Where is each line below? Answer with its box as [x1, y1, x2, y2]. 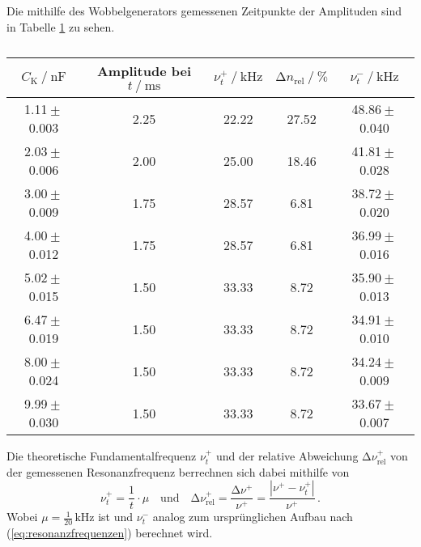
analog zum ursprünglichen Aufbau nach [152, 508, 353, 525]
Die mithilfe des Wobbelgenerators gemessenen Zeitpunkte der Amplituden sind [6, 2, 402, 19]
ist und [98, 508, 134, 525]
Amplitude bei [96, 61, 192, 81]
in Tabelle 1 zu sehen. [6, 18, 115, 35]
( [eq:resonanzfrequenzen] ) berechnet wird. [6, 524, 213, 541]
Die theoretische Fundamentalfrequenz [6, 447, 197, 464]
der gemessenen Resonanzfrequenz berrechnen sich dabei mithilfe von [6, 463, 350, 480]
